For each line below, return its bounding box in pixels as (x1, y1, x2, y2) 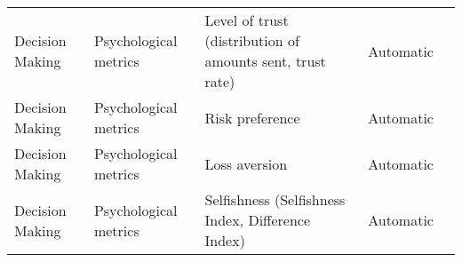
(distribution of (204, 30, 299, 51)
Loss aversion (204, 153, 288, 174)
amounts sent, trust (204, 51, 326, 71)
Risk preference (204, 107, 300, 128)
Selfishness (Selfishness (204, 189, 346, 210)
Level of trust (204, 10, 289, 30)
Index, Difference (204, 210, 310, 230)
